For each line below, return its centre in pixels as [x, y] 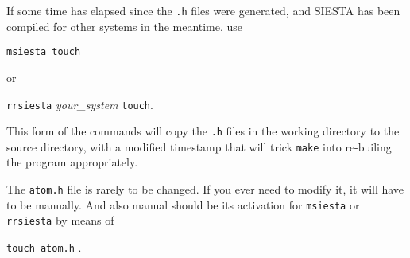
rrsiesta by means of [60, 220]
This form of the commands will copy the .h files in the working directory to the [203, 131]
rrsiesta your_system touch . [80, 104]
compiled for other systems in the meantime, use [125, 26]
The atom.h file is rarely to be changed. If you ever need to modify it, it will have [205, 189]
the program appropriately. [72, 162]
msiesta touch [44, 52]
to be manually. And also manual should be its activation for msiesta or [183, 204]
